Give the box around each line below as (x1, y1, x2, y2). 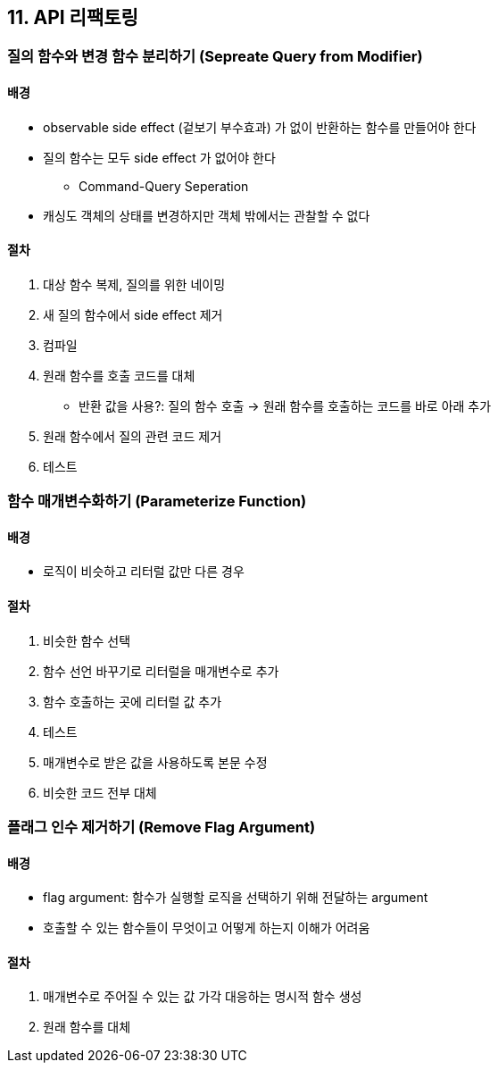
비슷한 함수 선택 (43, 632, 131, 648)
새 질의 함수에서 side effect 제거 (43, 306, 223, 322)
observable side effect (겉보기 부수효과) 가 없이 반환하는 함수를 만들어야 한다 (43, 119, 477, 135)
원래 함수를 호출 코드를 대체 (43, 367, 195, 383)
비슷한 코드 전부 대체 (43, 784, 157, 800)
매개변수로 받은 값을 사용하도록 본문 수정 (43, 754, 268, 770)
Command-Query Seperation (79, 178, 249, 194)
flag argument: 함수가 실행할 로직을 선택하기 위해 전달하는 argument (43, 890, 428, 906)
